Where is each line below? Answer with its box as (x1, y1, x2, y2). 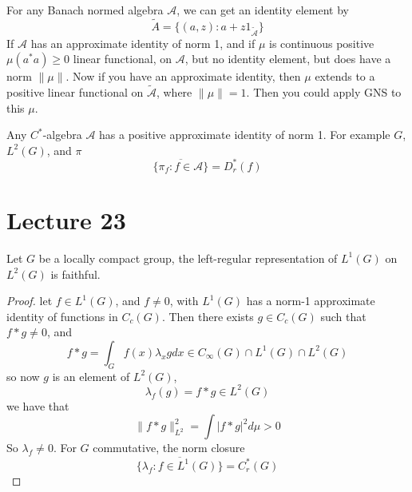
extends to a (315, 68, 375, 85)
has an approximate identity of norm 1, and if (30, 34, 256, 51)
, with (169, 292, 199, 309)
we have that (6, 397, 69, 414)
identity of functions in (6, 307, 118, 324)
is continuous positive (269, 34, 374, 51)
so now (6, 367, 40, 384)
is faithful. (50, 265, 101, 282)
